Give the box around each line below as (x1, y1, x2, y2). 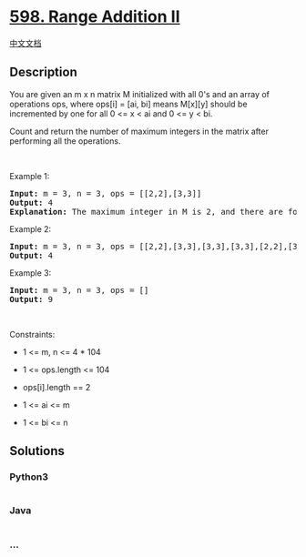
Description (9, 65, 77, 80)
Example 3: (9, 267, 52, 278)
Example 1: (9, 170, 50, 181)
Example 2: (9, 223, 52, 234)
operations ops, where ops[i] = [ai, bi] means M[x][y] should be (9, 98, 248, 109)
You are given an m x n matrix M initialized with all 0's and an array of (9, 88, 270, 99)
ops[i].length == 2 (22, 381, 91, 392)
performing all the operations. (9, 135, 121, 147)
